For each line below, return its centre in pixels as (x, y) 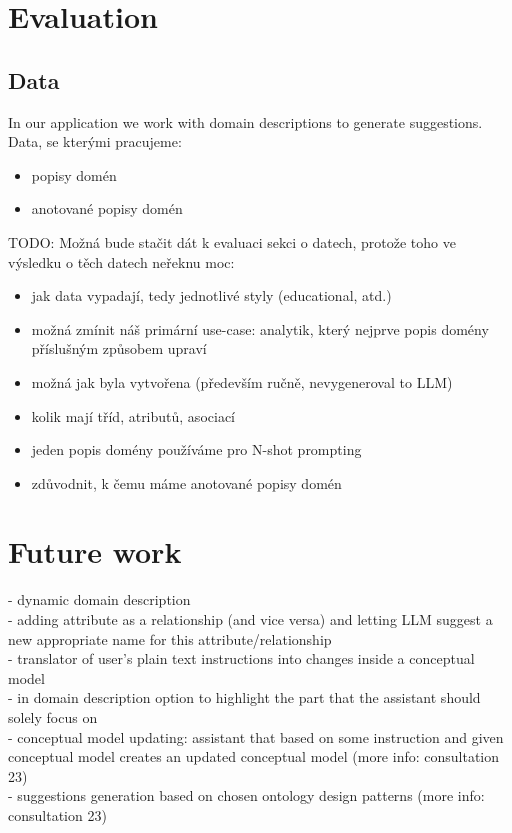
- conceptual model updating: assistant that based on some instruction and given (256, 736)
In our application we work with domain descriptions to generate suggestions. (245, 121)
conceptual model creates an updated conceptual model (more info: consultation (254, 756)
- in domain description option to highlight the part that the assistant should (244, 697)
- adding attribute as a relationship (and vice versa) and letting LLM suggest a (250, 619)
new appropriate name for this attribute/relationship (170, 638)
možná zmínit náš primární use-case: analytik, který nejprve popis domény (260, 328)
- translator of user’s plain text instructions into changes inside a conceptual (241, 658)
